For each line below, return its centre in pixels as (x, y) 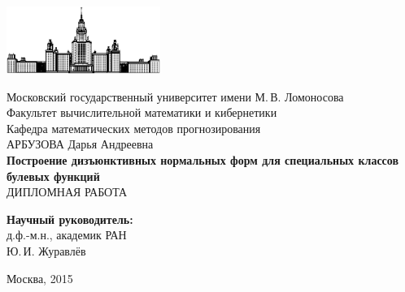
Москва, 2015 (40, 278)
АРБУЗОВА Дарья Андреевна (80, 144)
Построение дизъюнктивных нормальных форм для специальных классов (203, 160)
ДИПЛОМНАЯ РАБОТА (67, 192)
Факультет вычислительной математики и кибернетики (142, 112)
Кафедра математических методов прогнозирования (134, 128)
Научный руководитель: (70, 219)
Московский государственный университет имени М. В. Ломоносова (175, 96)
